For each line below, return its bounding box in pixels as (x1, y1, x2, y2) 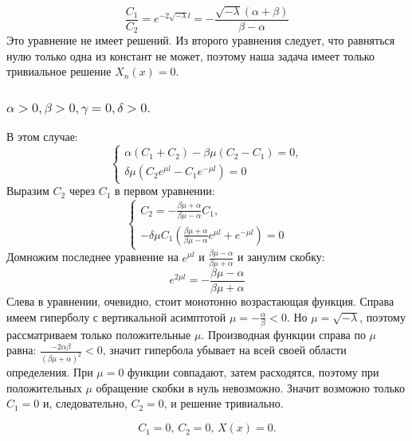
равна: (6, 341, 37, 358)
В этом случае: (6, 128, 78, 145)
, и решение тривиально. (163, 395, 284, 412)
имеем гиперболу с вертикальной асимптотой (6, 308, 226, 325)
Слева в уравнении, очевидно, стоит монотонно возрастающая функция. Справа (6, 292, 394, 309)
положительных (6, 379, 82, 396)
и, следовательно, (43, 395, 128, 412)
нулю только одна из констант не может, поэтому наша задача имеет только (6, 47, 375, 64)
